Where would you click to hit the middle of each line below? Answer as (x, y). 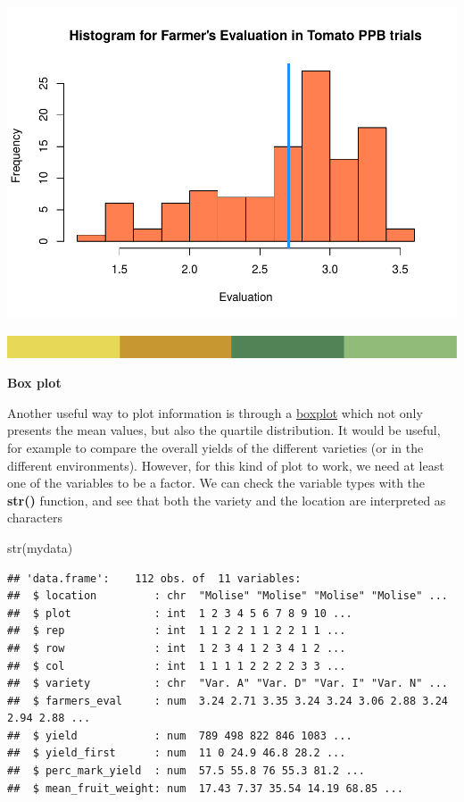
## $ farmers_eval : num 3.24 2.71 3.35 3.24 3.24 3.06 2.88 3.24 (228, 701)
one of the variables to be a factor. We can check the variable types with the (216, 483)
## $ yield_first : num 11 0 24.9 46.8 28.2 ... (177, 753)
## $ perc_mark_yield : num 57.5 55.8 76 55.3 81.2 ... (186, 771)
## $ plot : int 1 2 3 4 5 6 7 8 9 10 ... (180, 613)
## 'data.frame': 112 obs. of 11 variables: (154, 578)
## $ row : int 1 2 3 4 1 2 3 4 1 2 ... (177, 648)
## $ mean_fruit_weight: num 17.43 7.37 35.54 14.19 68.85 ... (205, 788)
